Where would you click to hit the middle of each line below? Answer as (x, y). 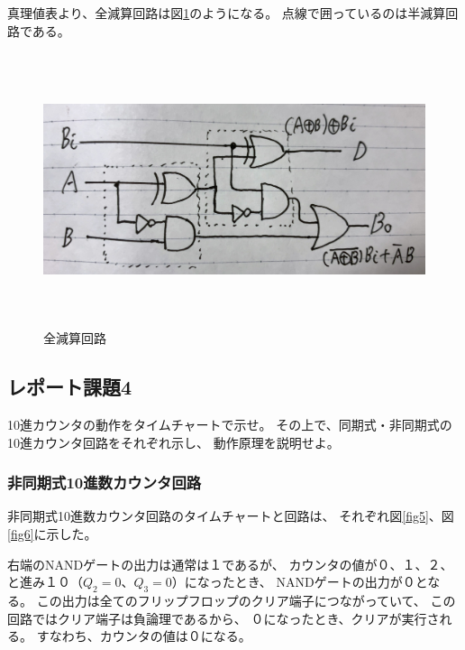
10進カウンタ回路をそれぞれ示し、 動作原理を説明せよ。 (173, 442)
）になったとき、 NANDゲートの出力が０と (300, 582)
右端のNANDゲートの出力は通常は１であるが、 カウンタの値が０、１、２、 (230, 564)
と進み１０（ (45, 582)
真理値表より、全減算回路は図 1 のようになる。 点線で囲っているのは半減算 (227, 13)
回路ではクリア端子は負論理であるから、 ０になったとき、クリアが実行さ (223, 618)
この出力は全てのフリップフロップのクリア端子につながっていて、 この (246, 600)
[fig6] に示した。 (52, 533)
